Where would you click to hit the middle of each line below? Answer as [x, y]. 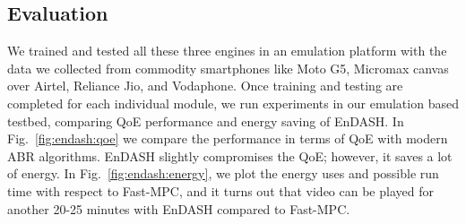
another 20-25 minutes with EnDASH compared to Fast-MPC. [179, 208]
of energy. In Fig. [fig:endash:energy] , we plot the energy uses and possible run [223, 173]
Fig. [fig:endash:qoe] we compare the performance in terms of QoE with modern [228, 138]
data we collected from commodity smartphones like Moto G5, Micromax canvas [228, 68]
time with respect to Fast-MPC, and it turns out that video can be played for [220, 190]
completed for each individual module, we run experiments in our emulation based [233, 103]
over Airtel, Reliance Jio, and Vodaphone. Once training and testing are [205, 86]
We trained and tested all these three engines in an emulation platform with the [227, 51]
